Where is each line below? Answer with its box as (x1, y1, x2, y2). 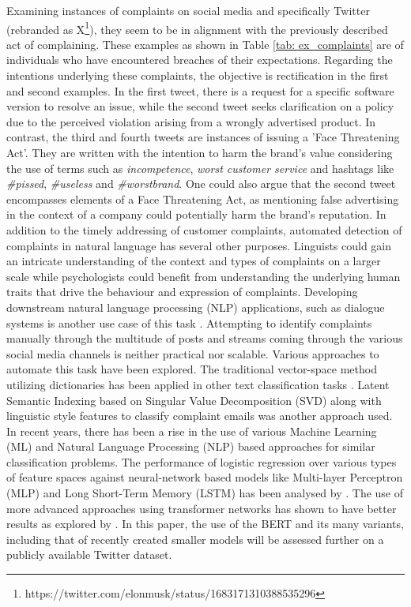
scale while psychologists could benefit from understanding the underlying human (6, 268, 401, 284)
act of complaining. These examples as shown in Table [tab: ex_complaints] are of (6, 36, 404, 52)
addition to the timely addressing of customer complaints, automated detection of (6, 221, 402, 238)
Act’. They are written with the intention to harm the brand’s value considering (6, 144, 393, 160)
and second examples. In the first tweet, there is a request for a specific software (6, 82, 394, 99)
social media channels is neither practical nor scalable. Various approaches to (6, 345, 379, 362)
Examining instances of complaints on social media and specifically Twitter (6, 2, 370, 18)
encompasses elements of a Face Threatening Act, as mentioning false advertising (6, 190, 399, 207)
